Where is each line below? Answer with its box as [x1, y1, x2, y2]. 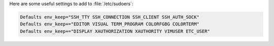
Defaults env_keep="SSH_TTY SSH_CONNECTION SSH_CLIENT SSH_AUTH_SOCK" [20, 14, 200, 20]
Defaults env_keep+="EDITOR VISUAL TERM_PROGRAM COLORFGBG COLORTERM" [20, 21, 200, 27]
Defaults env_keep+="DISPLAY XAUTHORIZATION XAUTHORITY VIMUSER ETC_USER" [20, 28, 211, 34]
